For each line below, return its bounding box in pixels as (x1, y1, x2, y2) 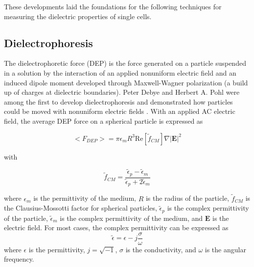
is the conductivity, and (125, 244, 196, 254)
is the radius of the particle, (145, 193, 230, 203)
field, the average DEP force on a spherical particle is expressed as (4, 115, 203, 126)
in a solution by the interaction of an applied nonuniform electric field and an (4, 67, 236, 78)
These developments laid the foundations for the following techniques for (4, 1, 222, 11)
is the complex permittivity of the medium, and (60, 213, 203, 223)
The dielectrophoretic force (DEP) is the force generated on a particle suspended (4, 58, 246, 68)
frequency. (4, 254, 34, 264)
